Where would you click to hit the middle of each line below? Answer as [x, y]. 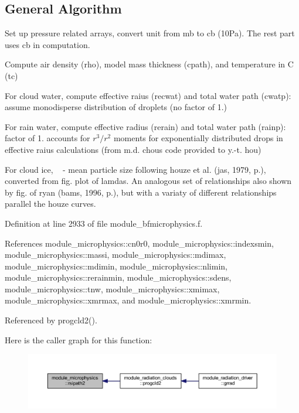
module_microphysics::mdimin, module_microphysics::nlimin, [116, 266]
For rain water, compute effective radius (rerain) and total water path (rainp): [145, 126]
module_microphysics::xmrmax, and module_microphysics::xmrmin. [128, 300]
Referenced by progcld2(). [51, 320]
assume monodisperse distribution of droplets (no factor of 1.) [116, 107]
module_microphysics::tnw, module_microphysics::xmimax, [112, 289]
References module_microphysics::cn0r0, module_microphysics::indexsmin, [139, 243]
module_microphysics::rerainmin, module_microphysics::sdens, [118, 277]
